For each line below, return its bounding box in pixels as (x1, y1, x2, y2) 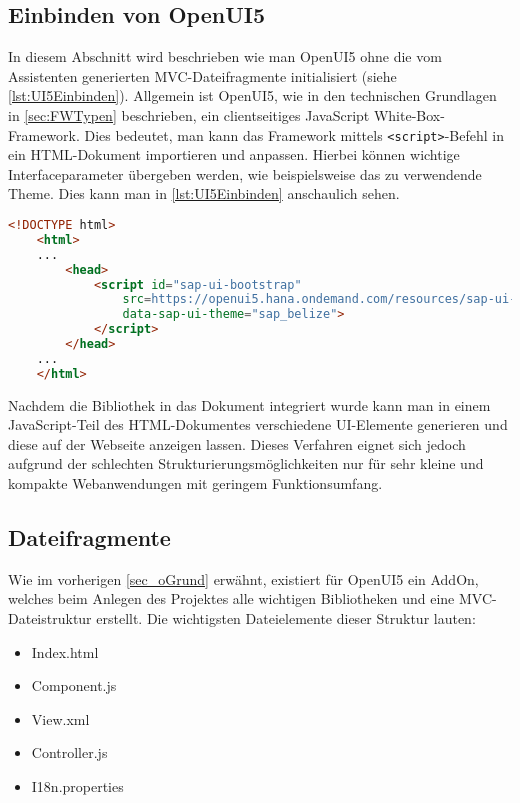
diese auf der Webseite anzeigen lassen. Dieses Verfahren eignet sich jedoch (8, 433, 466, 454)
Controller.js (31, 742, 108, 763)
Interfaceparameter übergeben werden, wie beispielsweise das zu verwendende (8, 163, 482, 184)
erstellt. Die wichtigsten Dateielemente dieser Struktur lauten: (96, 608, 476, 628)
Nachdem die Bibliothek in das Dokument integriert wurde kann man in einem (8, 394, 491, 415)
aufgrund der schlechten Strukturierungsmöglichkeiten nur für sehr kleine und (8, 453, 484, 474)
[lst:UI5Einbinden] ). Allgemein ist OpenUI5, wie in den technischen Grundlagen (8, 85, 497, 106)
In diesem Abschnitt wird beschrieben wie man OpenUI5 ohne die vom (8, 46, 442, 67)
